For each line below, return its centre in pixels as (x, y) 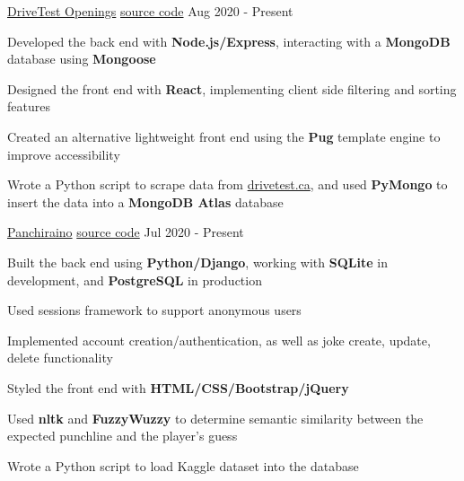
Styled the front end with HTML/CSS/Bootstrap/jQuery (178, 387)
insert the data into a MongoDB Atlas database (145, 201)
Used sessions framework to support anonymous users (154, 310)
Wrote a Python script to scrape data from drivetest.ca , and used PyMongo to (228, 184)
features (29, 106)
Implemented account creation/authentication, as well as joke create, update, (219, 340)
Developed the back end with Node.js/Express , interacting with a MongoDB (229, 41)
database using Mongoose (82, 59)
